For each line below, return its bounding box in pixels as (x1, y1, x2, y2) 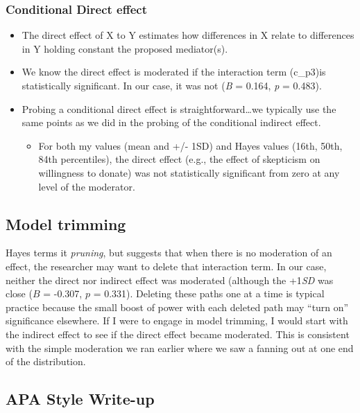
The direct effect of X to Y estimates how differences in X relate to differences (22, 28, 354, 42)
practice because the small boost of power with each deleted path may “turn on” (6, 299, 349, 314)
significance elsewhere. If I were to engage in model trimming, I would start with (6, 313, 348, 328)
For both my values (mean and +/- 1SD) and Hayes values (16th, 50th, (38, 138, 343, 152)
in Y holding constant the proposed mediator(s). (22, 41, 228, 55)
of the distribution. (6, 354, 86, 369)
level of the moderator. (38, 179, 135, 193)
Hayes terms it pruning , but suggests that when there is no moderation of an (6, 245, 332, 260)
